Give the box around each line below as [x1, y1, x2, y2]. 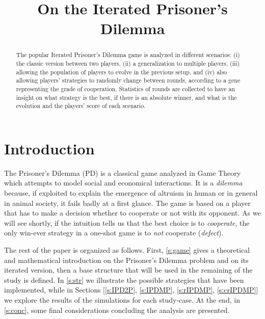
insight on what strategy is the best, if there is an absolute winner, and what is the [16, 93, 237, 101]
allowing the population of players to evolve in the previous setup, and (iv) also [16, 67, 227, 76]
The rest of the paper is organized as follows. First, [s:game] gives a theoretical [4, 245, 250, 255]
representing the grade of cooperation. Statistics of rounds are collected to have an [16, 84, 235, 93]
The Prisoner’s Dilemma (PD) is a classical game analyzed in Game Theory [4, 167, 241, 178]
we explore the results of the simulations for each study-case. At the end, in [4, 295, 240, 305]
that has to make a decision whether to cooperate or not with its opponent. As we [4, 207, 261, 218]
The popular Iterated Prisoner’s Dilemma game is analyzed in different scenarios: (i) [16, 50, 240, 59]
